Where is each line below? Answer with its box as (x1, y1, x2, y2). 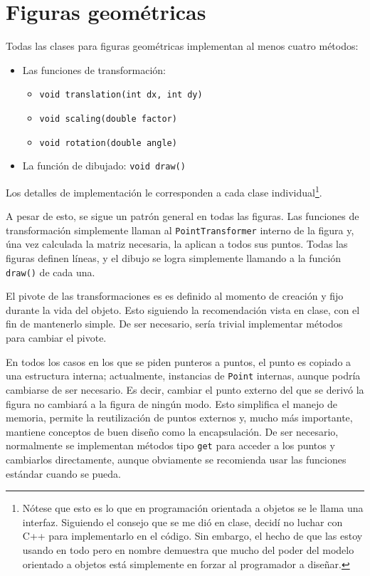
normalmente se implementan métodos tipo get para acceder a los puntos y (6, 438, 335, 453)
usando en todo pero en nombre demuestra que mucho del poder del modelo (22, 542, 354, 557)
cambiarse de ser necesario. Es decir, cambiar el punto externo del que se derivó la (6, 382, 364, 397)
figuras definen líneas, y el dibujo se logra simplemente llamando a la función (6, 251, 341, 266)
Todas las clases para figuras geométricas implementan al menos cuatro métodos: (6, 38, 359, 53)
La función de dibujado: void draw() (22, 158, 186, 173)
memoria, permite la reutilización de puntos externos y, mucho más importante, (6, 410, 353, 425)
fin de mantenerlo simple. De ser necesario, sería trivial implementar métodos (6, 316, 343, 331)
